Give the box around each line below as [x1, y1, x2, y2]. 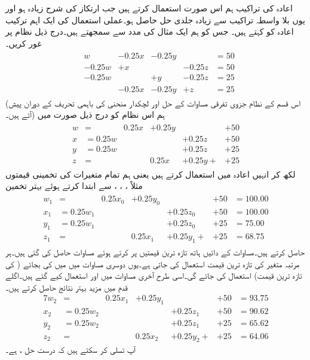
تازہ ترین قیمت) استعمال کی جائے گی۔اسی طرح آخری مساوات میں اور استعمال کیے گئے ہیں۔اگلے [5, 269, 302, 282]
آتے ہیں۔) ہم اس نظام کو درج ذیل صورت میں [5, 108, 165, 121]
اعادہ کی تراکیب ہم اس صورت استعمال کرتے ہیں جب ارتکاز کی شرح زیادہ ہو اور [5, 2, 293, 14]
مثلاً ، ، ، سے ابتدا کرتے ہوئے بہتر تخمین [5, 179, 143, 192]
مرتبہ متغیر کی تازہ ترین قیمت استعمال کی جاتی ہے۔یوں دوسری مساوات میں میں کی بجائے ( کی [5, 257, 300, 270]
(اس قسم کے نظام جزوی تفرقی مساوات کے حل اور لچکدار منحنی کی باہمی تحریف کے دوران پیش [5, 96, 300, 109]
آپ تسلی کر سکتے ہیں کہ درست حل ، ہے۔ [5, 343, 136, 356]
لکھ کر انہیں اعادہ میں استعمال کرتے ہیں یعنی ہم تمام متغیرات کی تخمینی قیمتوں [5, 167, 296, 180]
